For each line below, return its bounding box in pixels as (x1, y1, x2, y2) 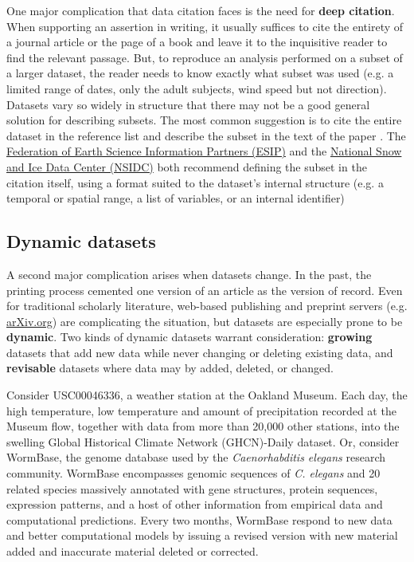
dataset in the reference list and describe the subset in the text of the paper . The (6, 127, 406, 143)
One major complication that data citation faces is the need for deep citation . (6, 2, 395, 18)
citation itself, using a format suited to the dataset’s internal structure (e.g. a (6, 174, 384, 191)
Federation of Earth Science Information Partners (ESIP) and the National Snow (6, 143, 402, 159)
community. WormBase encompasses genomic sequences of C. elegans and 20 (6, 465, 381, 481)
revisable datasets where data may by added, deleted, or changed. (6, 360, 334, 376)
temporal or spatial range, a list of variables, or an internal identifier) (6, 190, 345, 206)
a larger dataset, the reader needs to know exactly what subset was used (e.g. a (6, 65, 394, 81)
